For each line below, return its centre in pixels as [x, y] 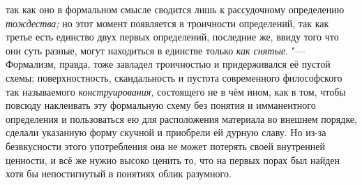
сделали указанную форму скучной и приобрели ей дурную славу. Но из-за [166, 132]
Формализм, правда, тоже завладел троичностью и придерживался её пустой [168, 64]
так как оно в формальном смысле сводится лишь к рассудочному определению [175, 9]
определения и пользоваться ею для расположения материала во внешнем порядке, [181, 118]
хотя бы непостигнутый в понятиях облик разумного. [119, 173]
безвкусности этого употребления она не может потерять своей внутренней [166, 146]
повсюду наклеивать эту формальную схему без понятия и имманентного [161, 105]
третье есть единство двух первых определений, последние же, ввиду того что [172, 37]
